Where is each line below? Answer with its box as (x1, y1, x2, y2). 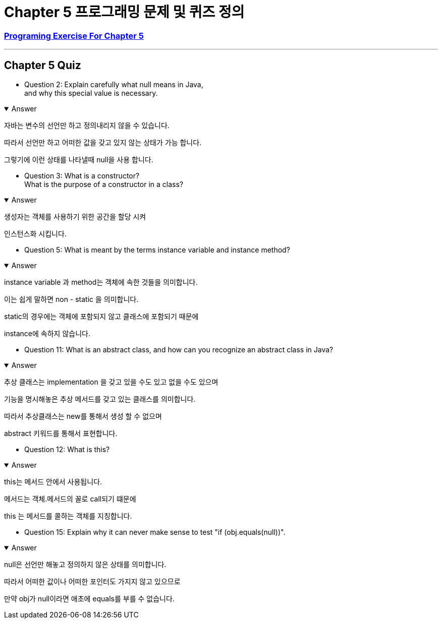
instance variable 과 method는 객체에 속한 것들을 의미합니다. (4, 277, 198, 286)
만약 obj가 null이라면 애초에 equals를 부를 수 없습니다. (4, 594, 175, 603)
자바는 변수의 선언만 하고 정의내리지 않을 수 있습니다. (4, 120, 170, 130)
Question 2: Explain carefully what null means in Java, (24, 80, 203, 89)
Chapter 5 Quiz (4, 58, 81, 72)
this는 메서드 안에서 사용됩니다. (4, 477, 102, 486)
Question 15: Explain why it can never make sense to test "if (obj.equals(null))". (24, 527, 286, 536)
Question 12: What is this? (24, 445, 110, 454)
